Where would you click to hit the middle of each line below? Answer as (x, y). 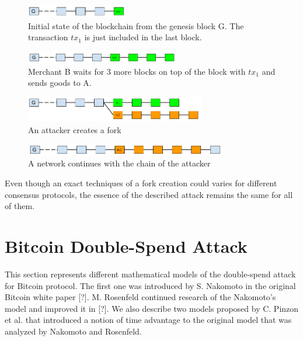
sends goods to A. (60, 83)
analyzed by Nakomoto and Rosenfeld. (73, 331)
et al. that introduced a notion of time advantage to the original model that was (148, 320)
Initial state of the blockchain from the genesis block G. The (136, 25)
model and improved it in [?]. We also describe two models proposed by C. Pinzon (152, 308)
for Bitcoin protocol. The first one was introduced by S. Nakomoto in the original (150, 285)
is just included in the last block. (143, 37)
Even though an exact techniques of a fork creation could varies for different (141, 183)
